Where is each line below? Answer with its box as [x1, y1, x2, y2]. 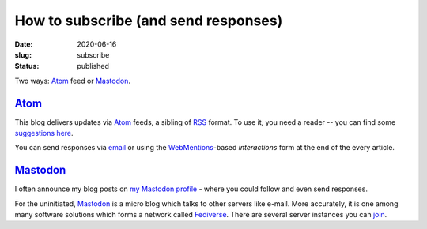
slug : [14, 50, 32, 59]
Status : [14, 62, 40, 71]
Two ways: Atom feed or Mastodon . [14, 76, 130, 85]
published [77, 62, 110, 71]
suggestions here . [14, 129, 74, 138]
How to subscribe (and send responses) [14, 12, 283, 29]
